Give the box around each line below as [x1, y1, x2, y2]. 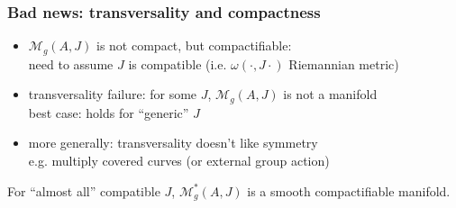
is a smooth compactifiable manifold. [247, 181, 451, 200]
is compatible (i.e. [128, 54, 227, 73]
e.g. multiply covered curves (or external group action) [28, 150, 330, 169]
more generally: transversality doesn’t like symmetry [28, 133, 318, 152]
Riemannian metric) [288, 54, 399, 73]
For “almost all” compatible [7, 181, 160, 200]
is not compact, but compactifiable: [96, 36, 292, 55]
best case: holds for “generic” [28, 103, 189, 122]
